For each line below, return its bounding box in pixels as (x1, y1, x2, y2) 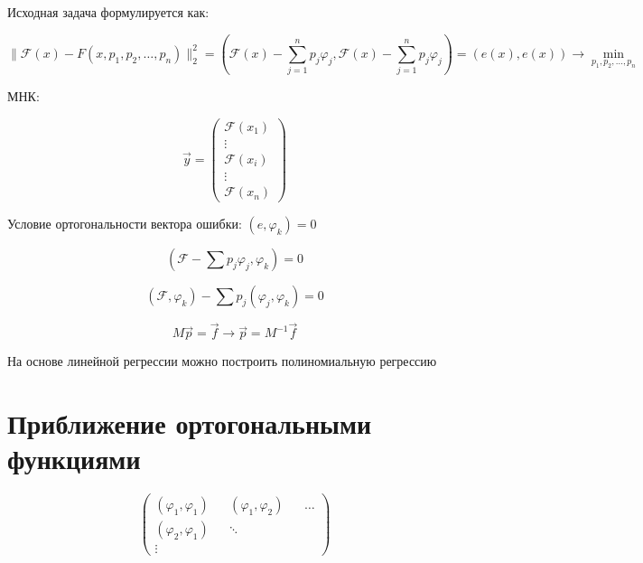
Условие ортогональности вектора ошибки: (7, 214, 242, 233)
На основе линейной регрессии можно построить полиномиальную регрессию (7, 352, 437, 371)
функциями (7, 440, 141, 477)
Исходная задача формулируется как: (7, 3, 210, 21)
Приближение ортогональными (7, 405, 372, 442)
